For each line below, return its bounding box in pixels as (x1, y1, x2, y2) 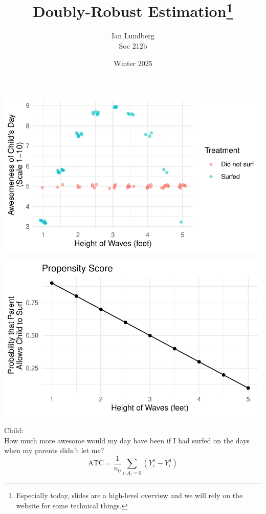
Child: (4, 425, 24, 436)
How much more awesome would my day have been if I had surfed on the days (4, 435, 250, 445)
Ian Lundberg (112, 30, 154, 41)
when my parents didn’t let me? (4, 445, 104, 456)
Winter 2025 (114, 57, 152, 68)
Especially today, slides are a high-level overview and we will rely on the (16, 490, 243, 501)
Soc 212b (119, 40, 147, 51)
